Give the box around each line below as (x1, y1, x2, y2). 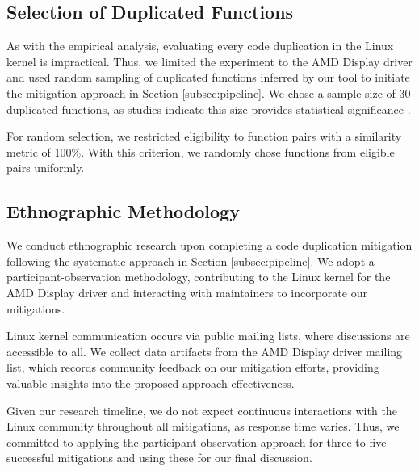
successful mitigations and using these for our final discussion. (6, 449, 312, 466)
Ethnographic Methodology (6, 199, 240, 224)
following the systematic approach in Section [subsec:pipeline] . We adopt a (6, 252, 375, 269)
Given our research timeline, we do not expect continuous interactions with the (6, 402, 397, 418)
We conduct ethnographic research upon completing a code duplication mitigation (6, 237, 413, 254)
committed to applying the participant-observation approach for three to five (6, 433, 387, 450)
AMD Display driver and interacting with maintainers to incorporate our (6, 284, 367, 301)
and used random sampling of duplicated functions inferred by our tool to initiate (6, 69, 410, 86)
